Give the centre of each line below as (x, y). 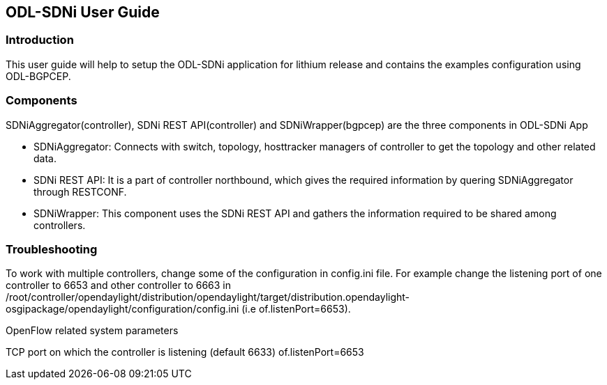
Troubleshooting (52, 249)
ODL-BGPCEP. (38, 76)
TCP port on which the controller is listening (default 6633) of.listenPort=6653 (185, 352)
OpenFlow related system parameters (92, 331)
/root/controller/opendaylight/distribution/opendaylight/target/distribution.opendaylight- (208, 297)
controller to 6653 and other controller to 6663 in (119, 285)
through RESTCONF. (80, 191)
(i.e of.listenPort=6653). (296, 309)
